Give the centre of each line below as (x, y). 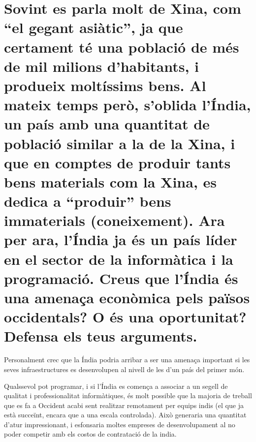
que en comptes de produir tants (117, 162)
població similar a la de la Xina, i (120, 143)
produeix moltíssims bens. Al (105, 85)
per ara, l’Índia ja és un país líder (121, 239)
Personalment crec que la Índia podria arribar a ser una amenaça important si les (127, 360)
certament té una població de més (122, 47)
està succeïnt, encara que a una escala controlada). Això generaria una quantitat (125, 415)
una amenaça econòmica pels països (127, 297)
